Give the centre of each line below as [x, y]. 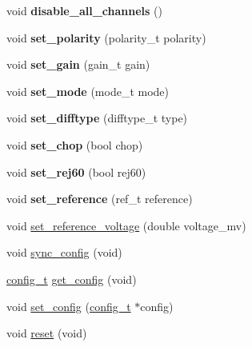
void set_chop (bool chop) [75, 144]
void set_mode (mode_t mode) [88, 91]
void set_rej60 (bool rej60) [76, 172]
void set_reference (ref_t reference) [100, 199]
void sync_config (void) [64, 252]
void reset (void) [47, 333]
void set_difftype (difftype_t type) [97, 118]
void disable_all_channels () [84, 10]
